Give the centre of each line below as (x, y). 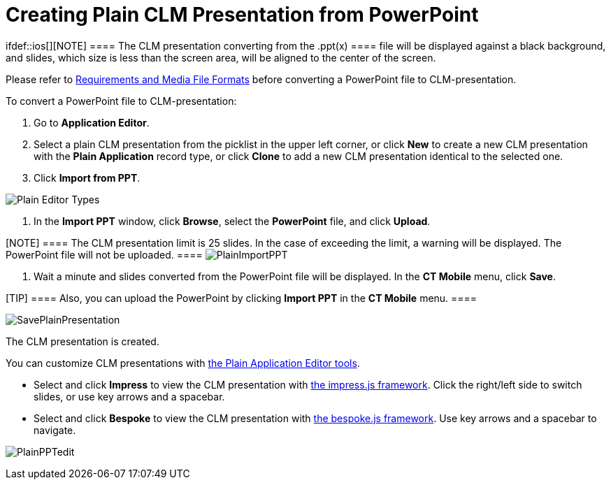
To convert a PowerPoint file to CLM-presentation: (121, 101)
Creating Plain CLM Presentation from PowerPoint (242, 15)
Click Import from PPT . (87, 178)
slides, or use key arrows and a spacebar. (129, 396)
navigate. (55, 430)
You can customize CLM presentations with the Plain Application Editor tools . (183, 363)
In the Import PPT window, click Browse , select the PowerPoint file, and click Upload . (232, 221)
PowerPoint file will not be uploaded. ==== (104, 254)
